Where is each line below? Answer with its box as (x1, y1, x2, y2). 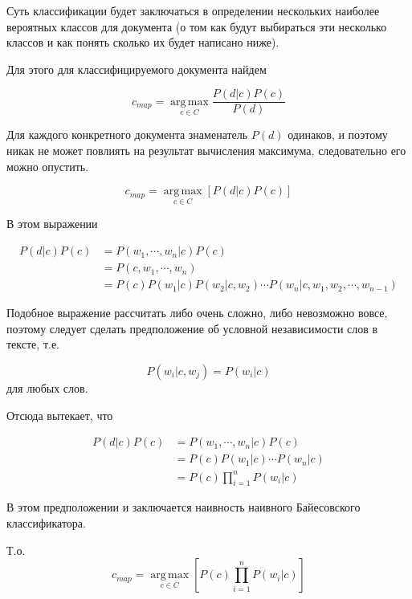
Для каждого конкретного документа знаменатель (6, 126, 248, 143)
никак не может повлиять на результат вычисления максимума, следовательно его (6, 142, 406, 159)
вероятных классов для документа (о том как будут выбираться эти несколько (6, 18, 387, 35)
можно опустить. (6, 157, 89, 174)
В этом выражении (6, 215, 98, 232)
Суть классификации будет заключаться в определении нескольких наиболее (6, 2, 380, 18)
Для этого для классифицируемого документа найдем (6, 60, 267, 77)
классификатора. (6, 515, 86, 532)
